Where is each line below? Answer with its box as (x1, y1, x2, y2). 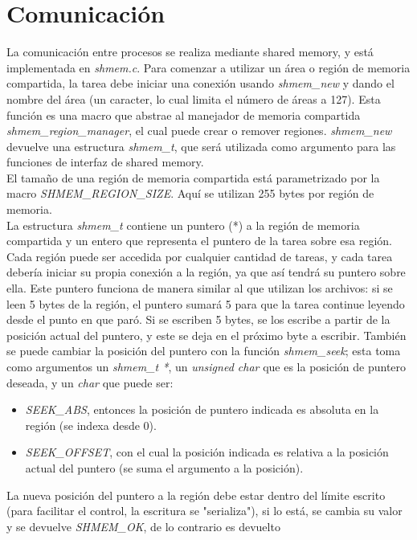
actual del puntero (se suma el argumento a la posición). (25, 459, 304, 476)
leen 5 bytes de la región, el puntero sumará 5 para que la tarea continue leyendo (6, 295, 405, 312)
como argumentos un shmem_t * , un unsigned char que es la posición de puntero (6, 358, 407, 374)
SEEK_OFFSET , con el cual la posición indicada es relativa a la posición (25, 444, 389, 460)
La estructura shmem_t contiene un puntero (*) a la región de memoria (6, 216, 360, 233)
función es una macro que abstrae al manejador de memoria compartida (6, 106, 361, 123)
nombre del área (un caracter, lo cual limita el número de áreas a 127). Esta (6, 90, 381, 107)
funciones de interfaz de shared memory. (6, 153, 204, 170)
